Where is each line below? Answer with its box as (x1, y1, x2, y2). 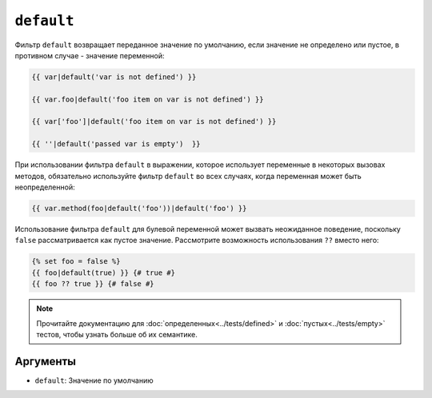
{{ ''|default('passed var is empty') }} (31, 140, 201, 149)
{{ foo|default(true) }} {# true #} (31, 268, 176, 277)
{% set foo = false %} (31, 257, 121, 266)
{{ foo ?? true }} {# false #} (31, 280, 155, 289)
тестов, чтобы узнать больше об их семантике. (36, 329, 198, 339)
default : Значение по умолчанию (34, 376, 154, 385)
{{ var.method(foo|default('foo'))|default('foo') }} (31, 204, 247, 213)
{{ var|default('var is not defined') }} (31, 72, 197, 82)
